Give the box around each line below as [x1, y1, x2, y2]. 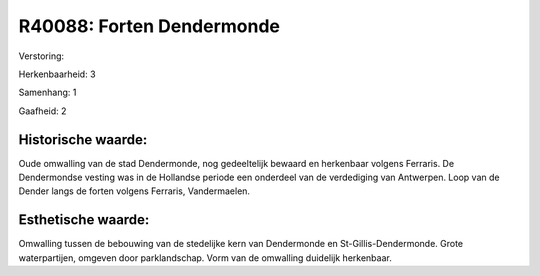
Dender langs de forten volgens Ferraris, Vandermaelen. [18, 185, 250, 197]
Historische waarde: [18, 131, 148, 148]
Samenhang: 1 [18, 86, 77, 99]
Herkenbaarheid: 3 [18, 68, 96, 80]
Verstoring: [18, 50, 65, 62]
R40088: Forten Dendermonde [18, 15, 280, 37]
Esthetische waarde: [18, 211, 150, 229]
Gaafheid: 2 [18, 105, 67, 117]
